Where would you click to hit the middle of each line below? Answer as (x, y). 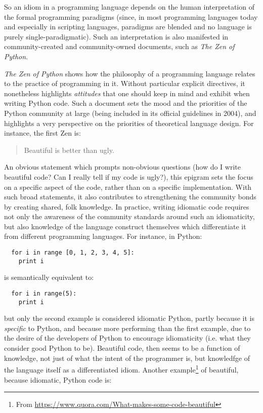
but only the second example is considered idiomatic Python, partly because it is (129, 318)
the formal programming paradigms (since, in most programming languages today (131, 16)
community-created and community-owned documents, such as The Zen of (119, 46)
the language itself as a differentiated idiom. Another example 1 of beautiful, (121, 369)
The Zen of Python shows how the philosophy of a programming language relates (130, 73)
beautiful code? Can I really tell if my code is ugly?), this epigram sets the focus (129, 176)
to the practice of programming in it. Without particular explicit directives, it (125, 83)
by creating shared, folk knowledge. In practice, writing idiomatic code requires (127, 206)
